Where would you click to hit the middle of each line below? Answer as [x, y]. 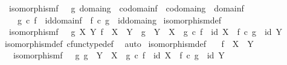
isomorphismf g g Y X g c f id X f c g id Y [119, 55]
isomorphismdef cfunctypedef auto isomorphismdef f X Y [129, 43]
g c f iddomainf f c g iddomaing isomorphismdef [119, 20]
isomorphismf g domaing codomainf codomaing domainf [126, 8]
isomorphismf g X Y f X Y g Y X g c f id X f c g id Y [146, 32]
